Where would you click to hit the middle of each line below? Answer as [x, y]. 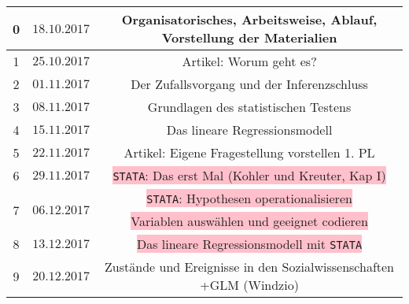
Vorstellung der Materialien [249, 37]
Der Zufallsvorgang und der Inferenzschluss [249, 84]
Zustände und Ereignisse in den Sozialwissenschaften [250, 267]
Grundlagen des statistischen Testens [249, 107]
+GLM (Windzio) [249, 285]
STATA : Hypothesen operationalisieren [249, 198]
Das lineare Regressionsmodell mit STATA [249, 244]
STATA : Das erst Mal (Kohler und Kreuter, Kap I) [249, 175]
